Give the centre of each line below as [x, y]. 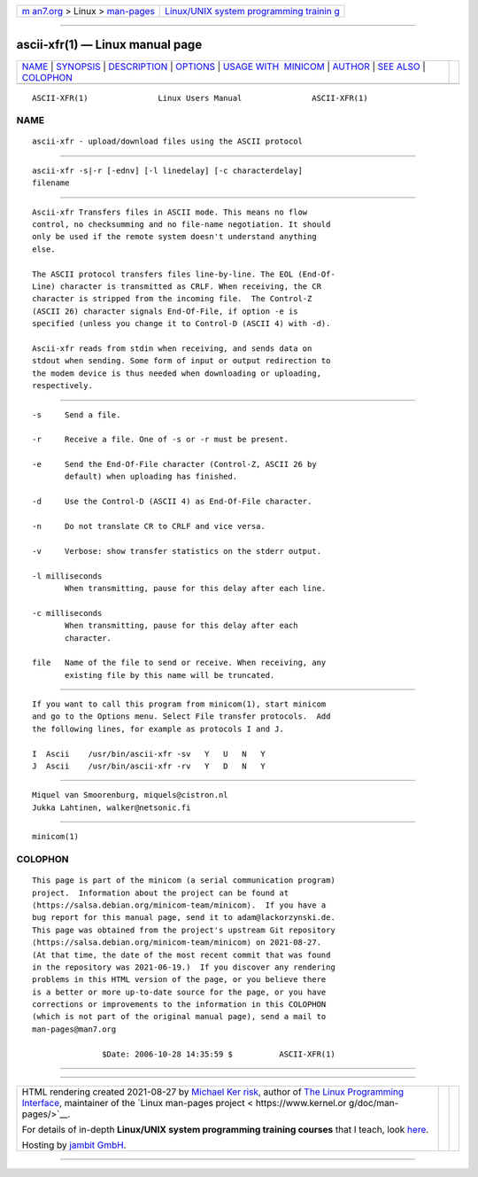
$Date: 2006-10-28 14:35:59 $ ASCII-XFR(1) [219, 1054]
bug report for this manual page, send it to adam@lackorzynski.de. [184, 918]
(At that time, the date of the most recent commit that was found [181, 955]
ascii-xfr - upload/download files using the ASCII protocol [167, 141]
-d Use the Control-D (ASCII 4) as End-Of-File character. [172, 502]
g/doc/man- [374, 1103]
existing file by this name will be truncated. [170, 675]
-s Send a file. [77, 415]
